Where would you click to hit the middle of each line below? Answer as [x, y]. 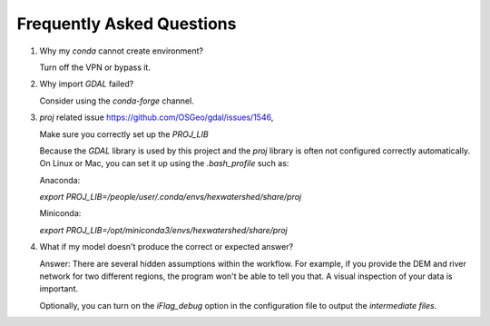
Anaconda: [60, 180]
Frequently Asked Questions [127, 24]
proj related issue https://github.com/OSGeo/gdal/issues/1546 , [157, 117]
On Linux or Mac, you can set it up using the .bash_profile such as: [164, 163]
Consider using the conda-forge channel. [117, 101]
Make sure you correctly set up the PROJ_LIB [124, 134]
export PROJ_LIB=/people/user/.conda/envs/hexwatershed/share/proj [171, 197]
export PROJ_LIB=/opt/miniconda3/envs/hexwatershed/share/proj [163, 230]
